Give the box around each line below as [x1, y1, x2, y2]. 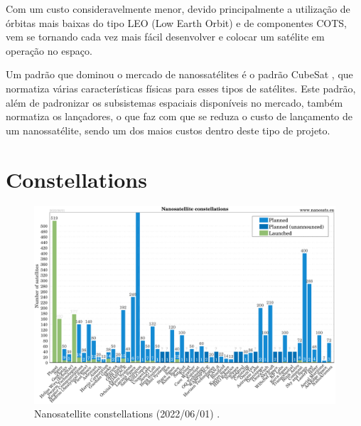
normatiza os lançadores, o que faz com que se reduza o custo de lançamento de [6, 109, 353, 124]
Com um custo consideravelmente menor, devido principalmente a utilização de [6, 1, 350, 16]
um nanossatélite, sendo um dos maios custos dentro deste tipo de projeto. [6, 122, 330, 137]
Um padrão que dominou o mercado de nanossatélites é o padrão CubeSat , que [6, 67, 353, 82]
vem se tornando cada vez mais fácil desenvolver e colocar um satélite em [6, 29, 325, 44]
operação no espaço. [6, 43, 92, 58]
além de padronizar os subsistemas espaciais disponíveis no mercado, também [6, 95, 343, 110]
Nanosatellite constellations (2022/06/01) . [34, 406, 220, 421]
